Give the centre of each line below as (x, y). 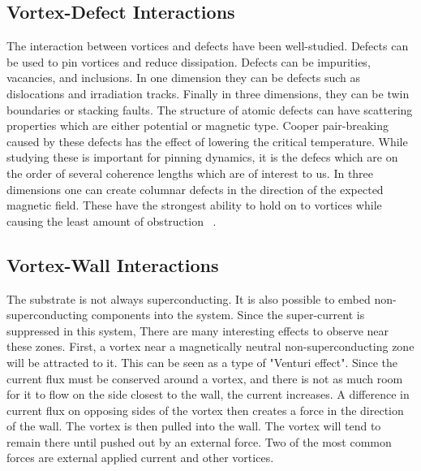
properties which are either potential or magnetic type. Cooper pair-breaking (198, 125)
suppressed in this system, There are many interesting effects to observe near (198, 330)
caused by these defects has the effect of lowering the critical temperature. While (207, 141)
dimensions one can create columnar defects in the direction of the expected (195, 189)
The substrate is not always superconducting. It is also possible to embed (189, 298)
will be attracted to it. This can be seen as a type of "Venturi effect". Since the (202, 362)
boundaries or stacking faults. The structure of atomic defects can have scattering (210, 109)
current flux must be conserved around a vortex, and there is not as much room (205, 378)
